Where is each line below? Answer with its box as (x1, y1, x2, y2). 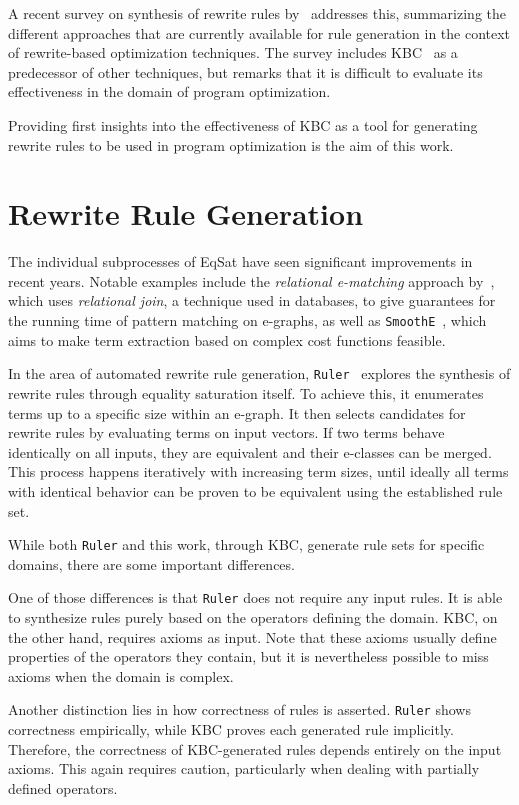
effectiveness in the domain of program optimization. (8, 81, 331, 102)
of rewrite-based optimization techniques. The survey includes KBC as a (8, 42, 458, 63)
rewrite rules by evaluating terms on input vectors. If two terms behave (8, 422, 445, 443)
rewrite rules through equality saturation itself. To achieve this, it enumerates (8, 382, 484, 403)
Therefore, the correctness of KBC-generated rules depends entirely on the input (8, 738, 502, 759)
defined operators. (8, 777, 118, 798)
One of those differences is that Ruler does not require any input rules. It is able (8, 587, 503, 608)
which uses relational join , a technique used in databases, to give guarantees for (8, 290, 496, 311)
